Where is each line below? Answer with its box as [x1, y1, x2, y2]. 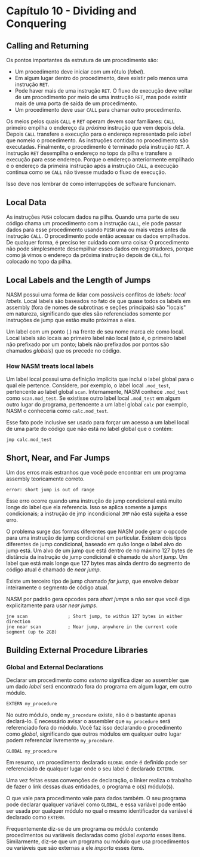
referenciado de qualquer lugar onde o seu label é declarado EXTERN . [6, 765, 174, 772]
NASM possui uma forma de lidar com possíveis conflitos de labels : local [6, 291, 186, 298]
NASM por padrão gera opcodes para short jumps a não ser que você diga [6, 595, 190, 602]
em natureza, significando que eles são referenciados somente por [6, 310, 171, 317]
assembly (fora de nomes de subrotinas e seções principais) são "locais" [6, 304, 186, 311]
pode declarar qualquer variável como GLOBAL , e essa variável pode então [6, 801, 187, 808]
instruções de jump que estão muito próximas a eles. [6, 316, 136, 323]
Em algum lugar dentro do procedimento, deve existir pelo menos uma [14, 75, 188, 81]
